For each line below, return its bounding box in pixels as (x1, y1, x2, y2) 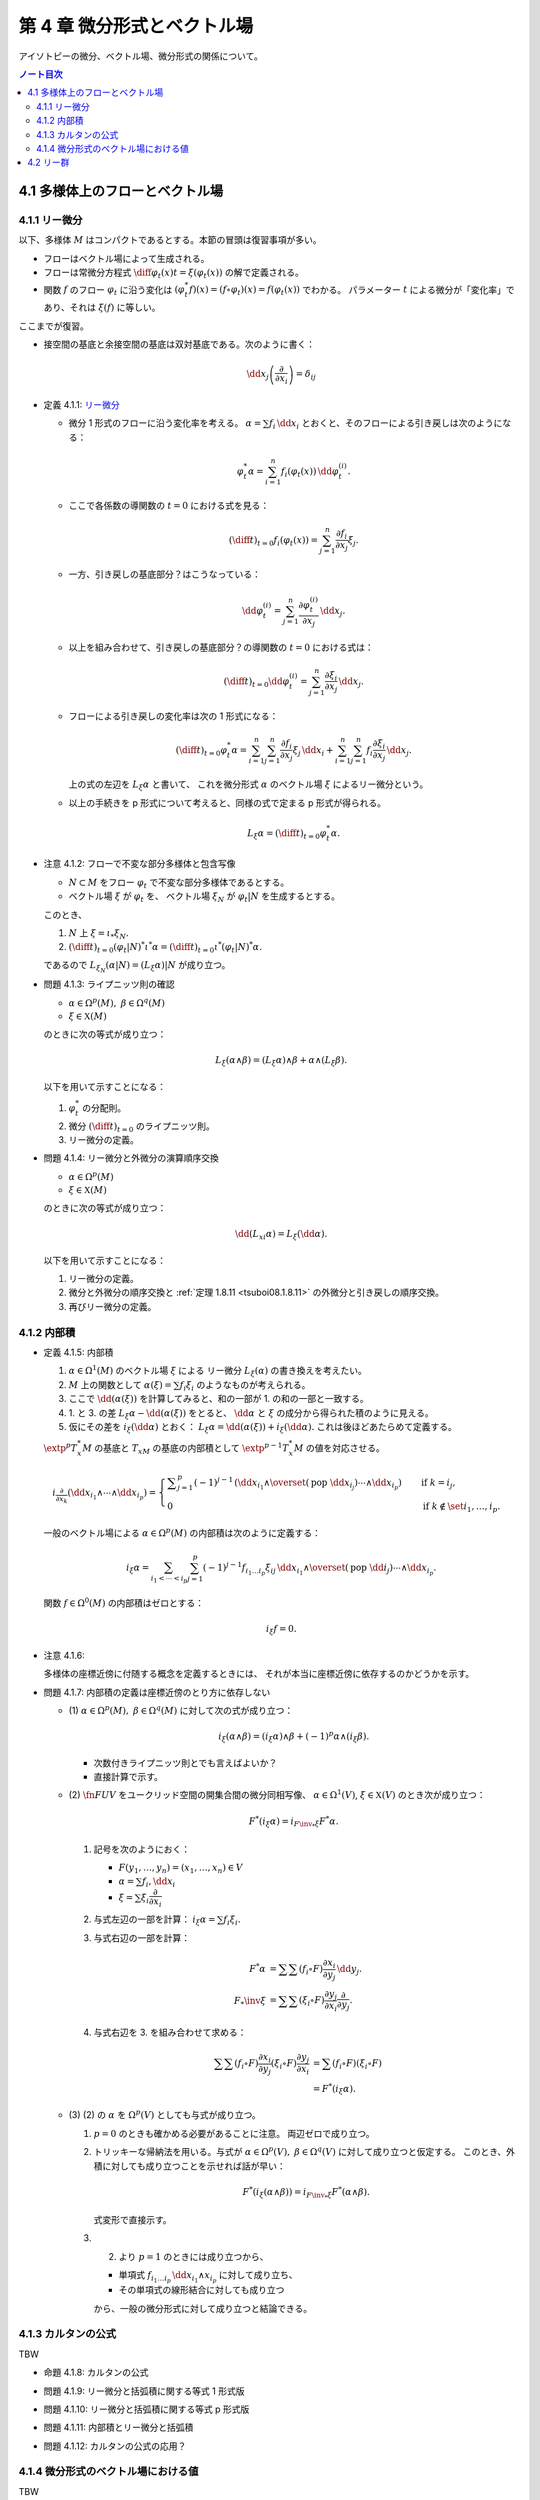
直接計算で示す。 (93, 1771, 164, 1783)
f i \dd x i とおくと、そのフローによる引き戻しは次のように (268, 417, 503, 431)
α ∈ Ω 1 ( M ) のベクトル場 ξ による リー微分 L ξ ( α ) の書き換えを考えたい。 (68, 1363, 367, 1379)
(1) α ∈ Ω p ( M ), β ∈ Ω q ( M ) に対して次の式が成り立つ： (68, 1703, 294, 1716)
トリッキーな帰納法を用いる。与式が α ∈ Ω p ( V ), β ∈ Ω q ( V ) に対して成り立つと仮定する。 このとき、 (93, 2145, 507, 2158)
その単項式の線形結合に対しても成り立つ (118, 2284, 285, 2296)
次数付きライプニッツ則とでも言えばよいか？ (93, 1756, 278, 1769)
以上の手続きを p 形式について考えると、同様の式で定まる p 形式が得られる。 (68, 796, 387, 809)
